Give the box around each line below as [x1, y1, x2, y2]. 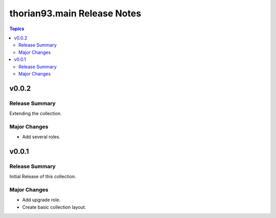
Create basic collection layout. [22, 204, 86, 210]
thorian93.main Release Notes [9, 8, 142, 19]
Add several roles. [22, 134, 61, 140]
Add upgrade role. [22, 197, 61, 203]
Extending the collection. [9, 111, 62, 117]
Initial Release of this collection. [9, 173, 76, 180]
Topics [9, 26, 25, 32]
